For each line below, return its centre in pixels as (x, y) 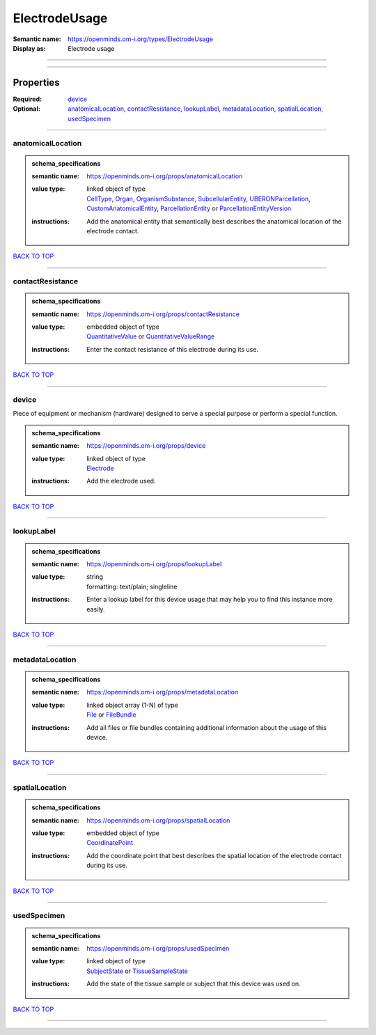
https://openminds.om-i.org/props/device (146, 446)
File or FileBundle (111, 715)
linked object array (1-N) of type (133, 705)
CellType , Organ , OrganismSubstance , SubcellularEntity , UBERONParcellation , (199, 199)
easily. (96, 609)
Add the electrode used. (121, 481)
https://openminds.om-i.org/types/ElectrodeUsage (141, 39)
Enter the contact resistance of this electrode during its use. (173, 349)
